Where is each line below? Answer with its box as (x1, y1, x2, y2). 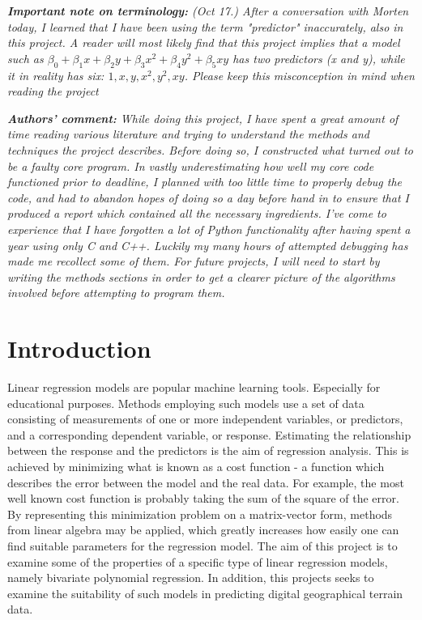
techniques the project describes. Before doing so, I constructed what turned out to (7, 141, 414, 158)
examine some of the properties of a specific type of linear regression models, (7, 553, 388, 570)
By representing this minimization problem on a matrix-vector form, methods (7, 505, 393, 522)
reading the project (7, 83, 99, 100)
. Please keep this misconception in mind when (184, 66, 415, 83)
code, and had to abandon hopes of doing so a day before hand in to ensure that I (7, 189, 409, 206)
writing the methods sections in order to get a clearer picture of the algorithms (7, 268, 395, 285)
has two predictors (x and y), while (232, 49, 405, 66)
